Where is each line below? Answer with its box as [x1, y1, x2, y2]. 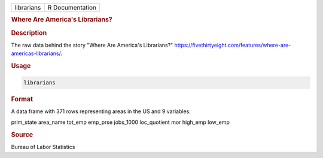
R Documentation [47, 4, 97, 11]
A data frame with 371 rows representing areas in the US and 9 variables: [11, 108, 191, 115]
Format [11, 95, 33, 103]
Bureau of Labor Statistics [11, 144, 75, 151]
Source [11, 130, 33, 139]
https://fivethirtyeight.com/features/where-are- [174, 41, 291, 48]
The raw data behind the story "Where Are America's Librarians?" [11, 41, 173, 48]
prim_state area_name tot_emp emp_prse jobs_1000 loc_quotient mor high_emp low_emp [11, 118, 230, 126]
